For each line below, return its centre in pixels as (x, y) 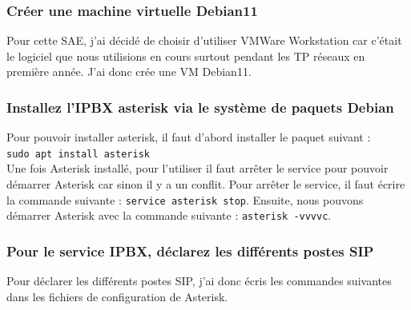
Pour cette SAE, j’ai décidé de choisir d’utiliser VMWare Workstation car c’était (204, 40)
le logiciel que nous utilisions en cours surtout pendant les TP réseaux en (186, 56)
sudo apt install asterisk (78, 154)
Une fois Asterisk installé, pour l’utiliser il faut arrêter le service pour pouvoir (197, 168)
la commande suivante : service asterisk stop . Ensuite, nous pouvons (185, 199)
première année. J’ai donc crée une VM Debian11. (129, 72)
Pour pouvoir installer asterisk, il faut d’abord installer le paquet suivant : (189, 137)
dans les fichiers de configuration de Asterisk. (117, 296)
